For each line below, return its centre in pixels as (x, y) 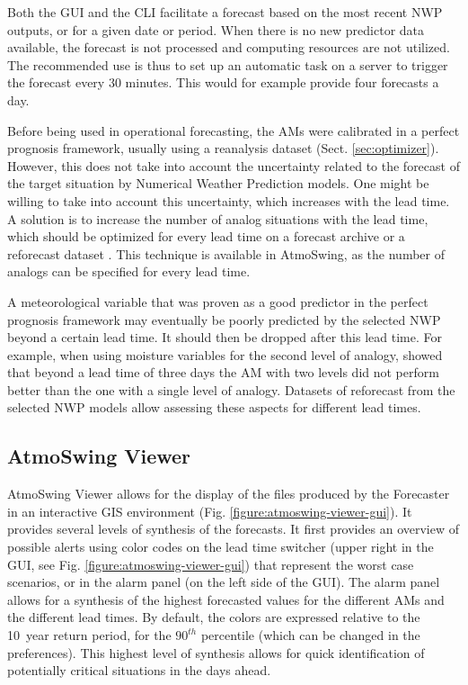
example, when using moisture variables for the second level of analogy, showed (225, 354)
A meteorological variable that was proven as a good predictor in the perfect (218, 301)
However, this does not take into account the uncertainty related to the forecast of (234, 165)
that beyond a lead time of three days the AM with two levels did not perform (223, 372)
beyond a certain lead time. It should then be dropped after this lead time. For (225, 337)
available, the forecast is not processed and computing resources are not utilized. (229, 47)
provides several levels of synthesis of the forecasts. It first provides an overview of (234, 529)
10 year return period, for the (89, 635)
